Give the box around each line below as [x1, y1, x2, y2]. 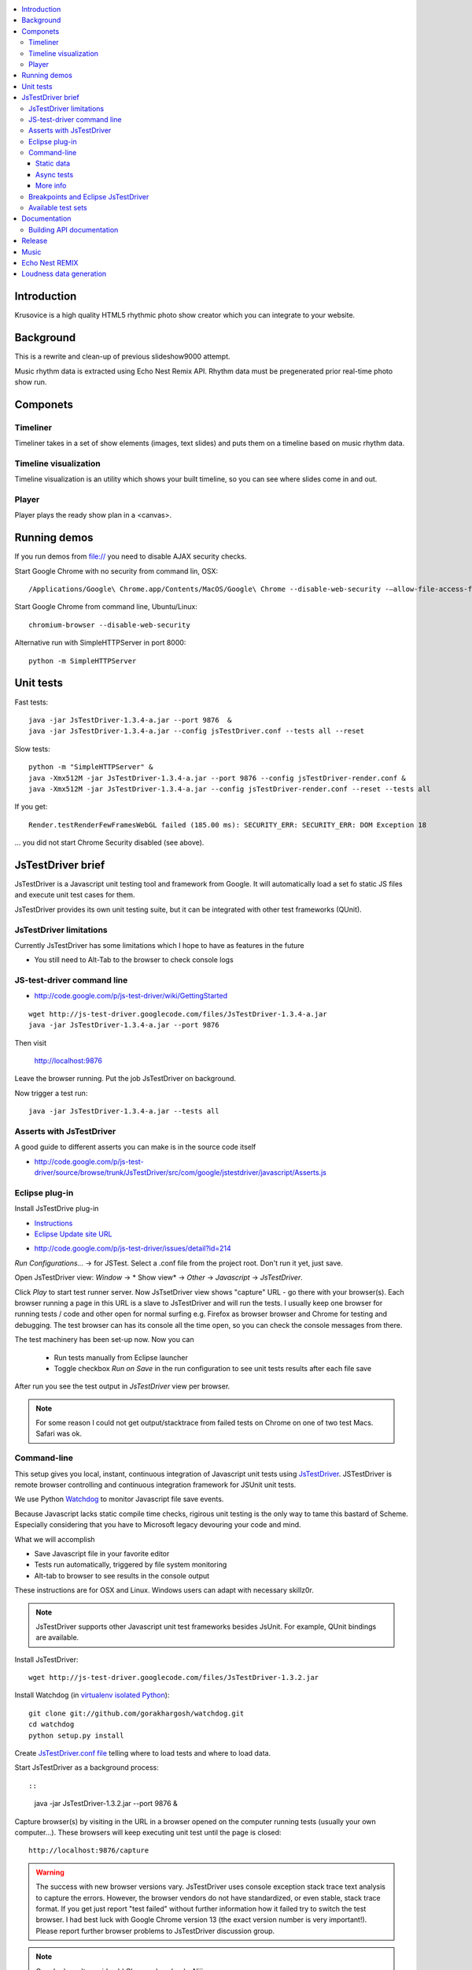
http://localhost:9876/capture [28, 1846, 149, 1855]
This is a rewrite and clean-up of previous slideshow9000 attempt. [14, 351, 231, 362]
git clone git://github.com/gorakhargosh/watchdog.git [28, 1708, 245, 1718]
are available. [35, 1633, 79, 1642]
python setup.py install [28, 1730, 124, 1740]
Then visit [14, 1038, 47, 1047]
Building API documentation [28, 225, 119, 234]
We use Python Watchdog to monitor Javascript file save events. [14, 1494, 224, 1504]
